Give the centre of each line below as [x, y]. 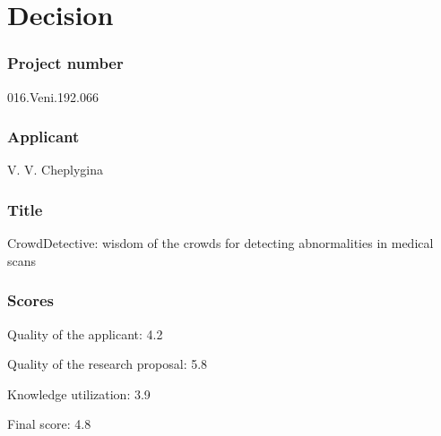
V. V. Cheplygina [55, 170]
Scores [31, 300]
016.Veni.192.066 [53, 96]
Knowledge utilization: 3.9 [79, 393]
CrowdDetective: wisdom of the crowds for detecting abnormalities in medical [220, 243]
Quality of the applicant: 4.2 [85, 333]
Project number [65, 63]
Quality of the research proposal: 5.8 [108, 364]
